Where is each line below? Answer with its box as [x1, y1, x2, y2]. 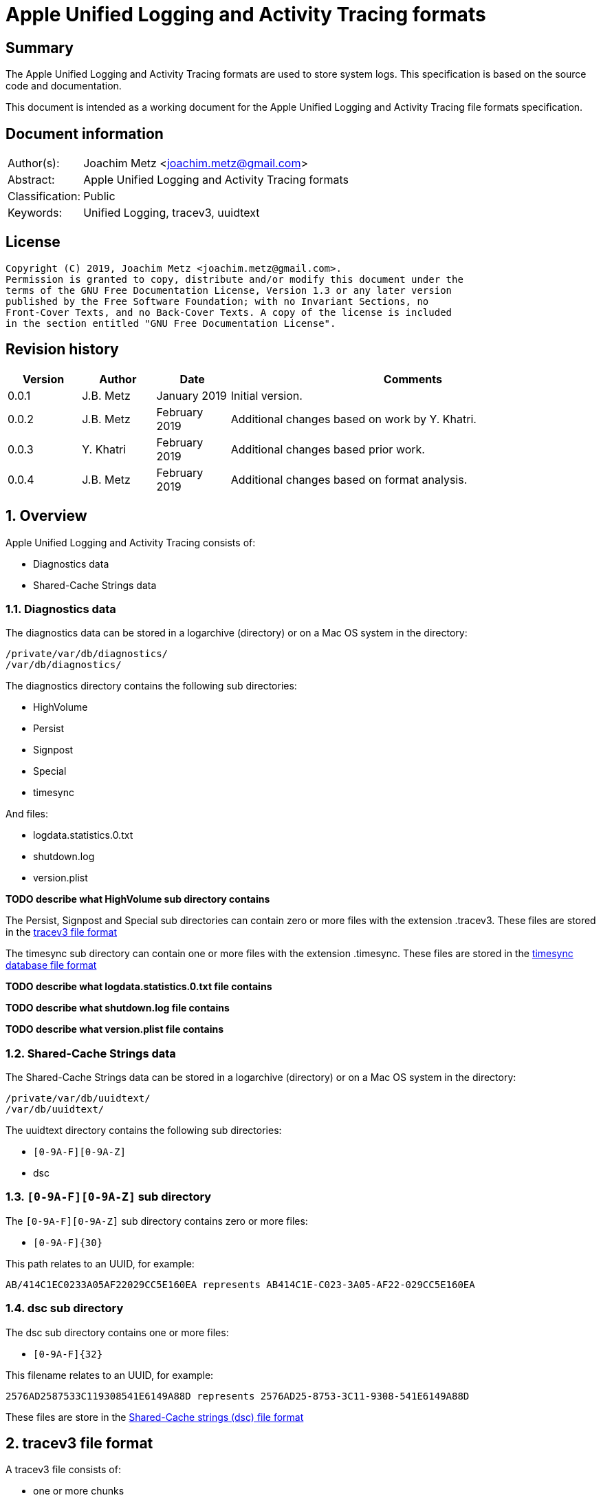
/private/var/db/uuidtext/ [6, 1093, 151, 1104]
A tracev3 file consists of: [6, 1464, 121, 1476]
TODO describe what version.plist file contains [6, 1023, 224, 1036]
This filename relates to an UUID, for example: [6, 1369, 214, 1381]
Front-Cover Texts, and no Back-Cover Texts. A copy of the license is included [6, 306, 452, 318]
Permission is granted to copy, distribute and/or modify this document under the [6, 273, 463, 285]
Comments [383, 372, 442, 386]
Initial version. [230, 388, 303, 403]
